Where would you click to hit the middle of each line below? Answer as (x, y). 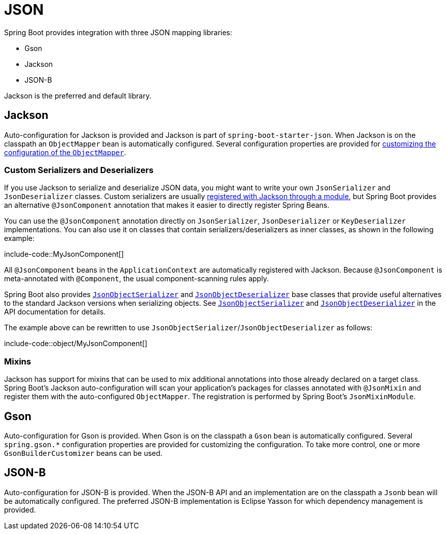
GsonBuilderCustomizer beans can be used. (83, 453)
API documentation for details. (55, 312)
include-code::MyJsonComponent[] (64, 254)
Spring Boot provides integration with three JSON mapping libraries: (118, 32)
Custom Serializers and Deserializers (79, 170)
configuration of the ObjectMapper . (65, 152)
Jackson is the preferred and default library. (78, 95)
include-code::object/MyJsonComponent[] (76, 344)
